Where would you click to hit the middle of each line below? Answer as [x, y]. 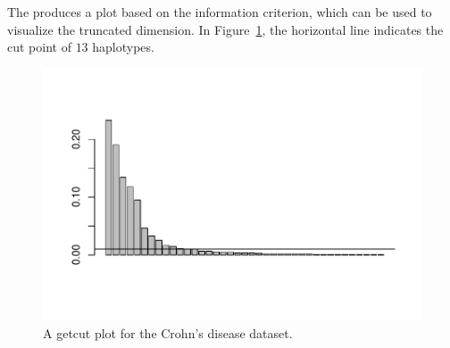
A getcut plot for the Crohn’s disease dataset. [168, 333]
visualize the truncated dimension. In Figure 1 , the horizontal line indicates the [225, 29]
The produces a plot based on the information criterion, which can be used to [220, 12]
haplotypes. [123, 47]
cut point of [39, 47]
